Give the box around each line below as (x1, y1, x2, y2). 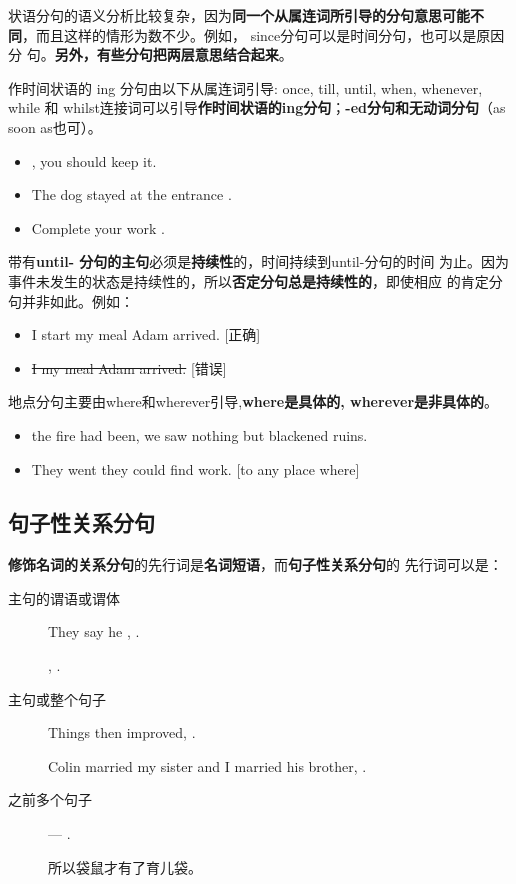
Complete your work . (31, 217, 165, 238)
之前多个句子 (8, 789, 92, 810)
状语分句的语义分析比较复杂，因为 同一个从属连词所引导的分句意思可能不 (8, 5, 484, 25)
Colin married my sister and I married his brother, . (48, 755, 367, 776)
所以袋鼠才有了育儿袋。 (48, 856, 202, 877)
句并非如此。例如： (8, 290, 134, 311)
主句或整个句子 (8, 688, 106, 709)
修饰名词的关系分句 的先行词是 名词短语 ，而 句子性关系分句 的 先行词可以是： (8, 554, 503, 575)
